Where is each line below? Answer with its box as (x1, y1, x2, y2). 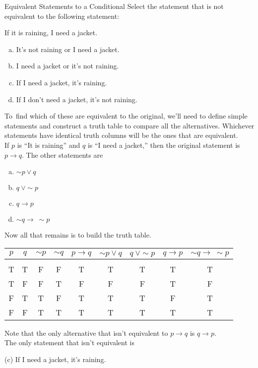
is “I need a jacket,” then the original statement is (87, 139, 240, 150)
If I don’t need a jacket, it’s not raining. (16, 94, 137, 104)
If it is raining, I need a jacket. (4, 27, 98, 38)
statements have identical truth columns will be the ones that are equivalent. (4, 130, 238, 140)
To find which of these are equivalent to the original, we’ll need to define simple (4, 111, 248, 121)
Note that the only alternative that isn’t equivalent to (4, 327, 168, 338)
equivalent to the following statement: (4, 10, 120, 21)
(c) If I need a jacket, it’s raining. (4, 354, 106, 364)
